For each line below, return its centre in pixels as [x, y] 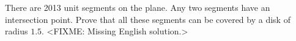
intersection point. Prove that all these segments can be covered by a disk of [148, 19]
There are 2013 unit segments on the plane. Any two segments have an [138, 7]
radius [17, 31]
